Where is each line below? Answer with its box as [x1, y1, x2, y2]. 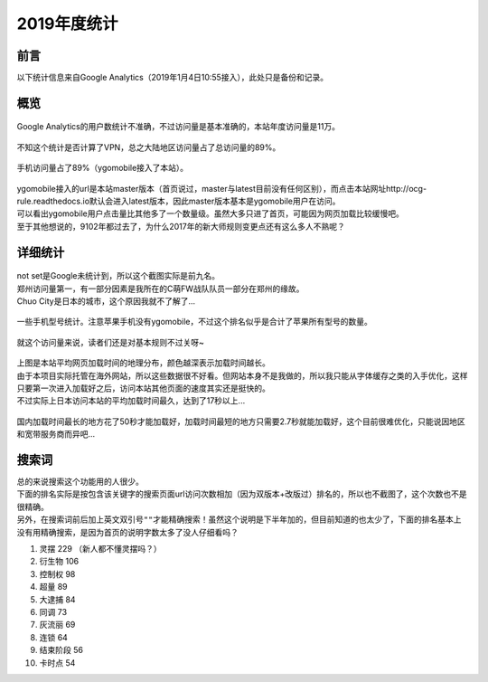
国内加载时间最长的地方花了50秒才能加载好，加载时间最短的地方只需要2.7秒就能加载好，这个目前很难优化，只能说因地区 [16, 416, 465, 427]
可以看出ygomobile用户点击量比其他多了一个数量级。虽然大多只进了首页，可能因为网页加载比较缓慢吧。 [16, 208, 404, 219]
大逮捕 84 [39, 593, 76, 605]
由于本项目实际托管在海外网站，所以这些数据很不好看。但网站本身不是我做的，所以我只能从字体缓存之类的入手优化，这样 [16, 370, 468, 381]
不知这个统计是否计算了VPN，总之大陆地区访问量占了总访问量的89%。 [16, 141, 281, 153]
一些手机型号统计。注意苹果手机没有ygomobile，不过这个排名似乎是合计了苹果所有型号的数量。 [16, 317, 372, 327]
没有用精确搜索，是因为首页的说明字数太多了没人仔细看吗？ [16, 526, 239, 537]
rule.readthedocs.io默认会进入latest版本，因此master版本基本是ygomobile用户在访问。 [16, 195, 341, 207]
